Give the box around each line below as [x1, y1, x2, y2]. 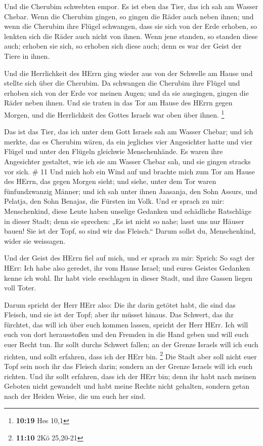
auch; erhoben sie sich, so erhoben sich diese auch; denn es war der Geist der [4, 41, 242, 51]
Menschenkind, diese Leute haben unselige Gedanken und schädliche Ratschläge [4, 205, 251, 216]
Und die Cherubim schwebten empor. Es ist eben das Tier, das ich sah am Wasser [4, 1, 258, 11]
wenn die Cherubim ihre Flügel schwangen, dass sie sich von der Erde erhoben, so [4, 21, 257, 31]
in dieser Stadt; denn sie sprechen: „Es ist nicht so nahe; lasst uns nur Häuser [4, 215, 244, 226]
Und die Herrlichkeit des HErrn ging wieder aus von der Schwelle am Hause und [4, 67, 253, 78]
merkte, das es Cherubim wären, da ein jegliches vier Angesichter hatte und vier [4, 136, 252, 146]
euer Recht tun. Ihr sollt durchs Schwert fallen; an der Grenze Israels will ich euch [4, 339, 258, 350]
